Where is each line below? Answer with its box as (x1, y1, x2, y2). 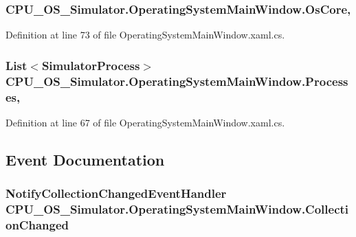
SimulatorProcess (41, 56, 140, 74)
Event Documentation (5, 148, 165, 170)
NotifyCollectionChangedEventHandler (5, 185, 227, 202)
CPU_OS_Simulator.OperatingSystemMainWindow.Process (5, 72, 348, 89)
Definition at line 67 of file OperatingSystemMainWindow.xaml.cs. (5, 115, 285, 129)
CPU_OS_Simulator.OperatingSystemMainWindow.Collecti (5, 201, 349, 218)
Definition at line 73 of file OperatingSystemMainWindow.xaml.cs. (5, 27, 285, 42)
